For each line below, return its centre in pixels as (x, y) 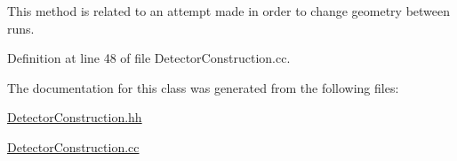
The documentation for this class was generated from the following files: (203, 87)
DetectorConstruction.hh (75, 117)
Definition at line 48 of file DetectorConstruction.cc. (149, 58)
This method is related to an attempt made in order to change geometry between (229, 11)
